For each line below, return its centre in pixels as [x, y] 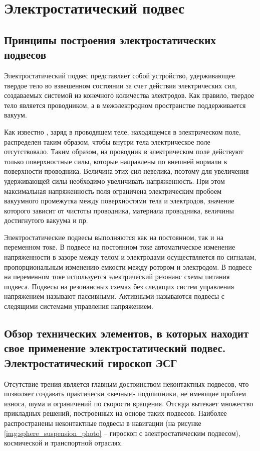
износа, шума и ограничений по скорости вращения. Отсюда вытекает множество [129, 403]
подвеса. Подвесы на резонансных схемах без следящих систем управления [119, 286]
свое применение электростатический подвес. [115, 348]
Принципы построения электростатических [110, 39]
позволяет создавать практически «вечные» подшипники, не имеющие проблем [125, 393]
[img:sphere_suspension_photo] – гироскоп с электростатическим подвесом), [122, 433]
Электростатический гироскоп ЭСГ [91, 362]
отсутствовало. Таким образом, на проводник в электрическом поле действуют [124, 151]
